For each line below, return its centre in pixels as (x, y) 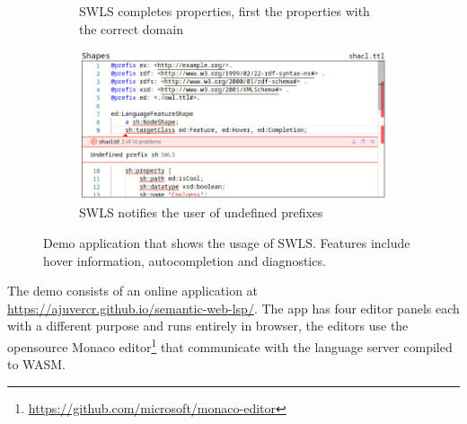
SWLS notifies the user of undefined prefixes (201, 212)
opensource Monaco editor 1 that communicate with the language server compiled (230, 345)
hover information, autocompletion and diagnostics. (185, 260)
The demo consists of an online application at (133, 291)
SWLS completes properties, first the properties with (225, 11)
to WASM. (36, 364)
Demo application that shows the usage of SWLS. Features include (227, 242)
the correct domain (131, 28)
